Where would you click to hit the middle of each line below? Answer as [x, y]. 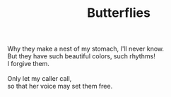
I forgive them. [28, 64]
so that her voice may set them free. [60, 86]
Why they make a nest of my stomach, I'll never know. [86, 49]
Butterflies [119, 13]
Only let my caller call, [40, 79]
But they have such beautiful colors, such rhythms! [81, 56]
